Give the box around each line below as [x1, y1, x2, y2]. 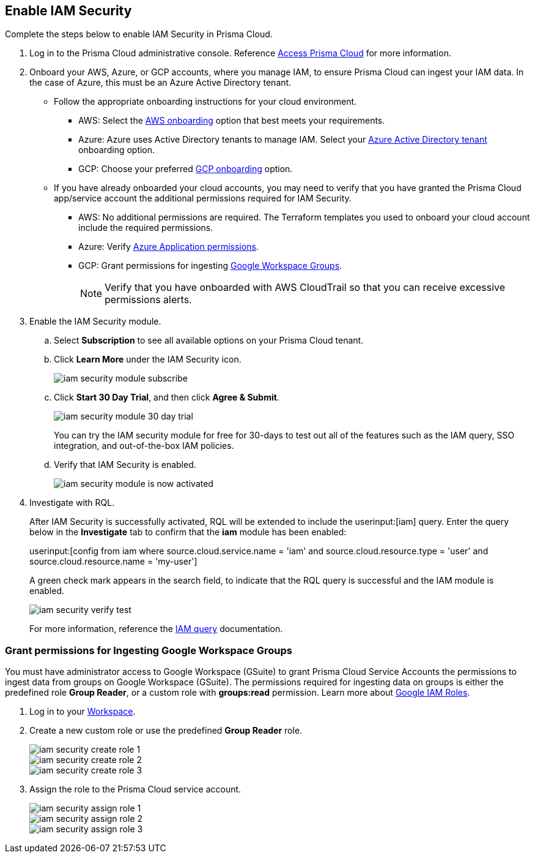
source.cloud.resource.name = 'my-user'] [29, 556, 197, 567]
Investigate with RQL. [29, 497, 115, 508]
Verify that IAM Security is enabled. [54, 459, 196, 470]
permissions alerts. [105, 293, 192, 306]
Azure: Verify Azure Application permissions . [78, 241, 259, 252]
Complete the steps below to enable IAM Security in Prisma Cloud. [5, 29, 273, 40]
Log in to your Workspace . [29, 706, 136, 717]
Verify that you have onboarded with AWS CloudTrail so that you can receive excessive [105, 281, 506, 294]
